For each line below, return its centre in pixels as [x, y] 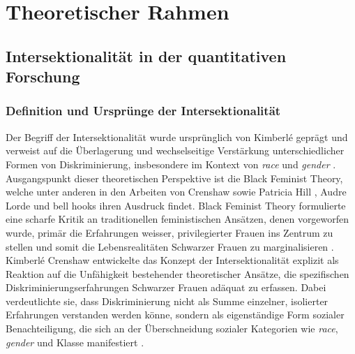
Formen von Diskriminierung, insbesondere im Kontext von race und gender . [171, 164]
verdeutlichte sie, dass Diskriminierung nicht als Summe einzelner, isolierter [167, 301]
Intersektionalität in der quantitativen [146, 56]
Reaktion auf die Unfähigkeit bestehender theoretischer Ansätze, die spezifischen [177, 273]
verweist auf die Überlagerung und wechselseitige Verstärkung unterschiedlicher [175, 150]
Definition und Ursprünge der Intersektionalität [143, 111]
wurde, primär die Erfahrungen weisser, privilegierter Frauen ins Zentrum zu [169, 232]
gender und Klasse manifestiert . [75, 342]
